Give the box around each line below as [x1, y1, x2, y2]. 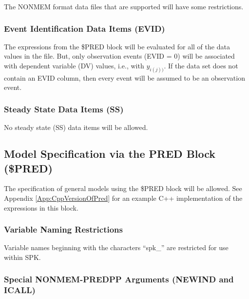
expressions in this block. [4, 202, 78, 213]
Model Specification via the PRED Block [4, 146, 216, 161]
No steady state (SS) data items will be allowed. [4, 122, 148, 132]
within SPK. [4, 252, 41, 262]
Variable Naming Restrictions [4, 223, 123, 235]
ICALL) [4, 284, 36, 296]
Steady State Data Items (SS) [4, 103, 124, 115]
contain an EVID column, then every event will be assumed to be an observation [4, 72, 245, 83]
